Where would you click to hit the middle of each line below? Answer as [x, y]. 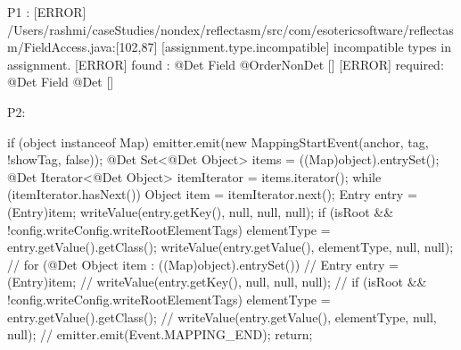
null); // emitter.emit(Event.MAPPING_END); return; [160, 334]
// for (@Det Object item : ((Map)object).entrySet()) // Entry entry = [203, 264]
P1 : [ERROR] [47, 12]
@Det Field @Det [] [61, 82]
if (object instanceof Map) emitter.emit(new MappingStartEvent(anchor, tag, [218, 142]
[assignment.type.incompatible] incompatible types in [306, 47]
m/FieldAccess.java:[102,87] [82, 47]
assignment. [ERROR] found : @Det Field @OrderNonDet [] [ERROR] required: [226, 64]
